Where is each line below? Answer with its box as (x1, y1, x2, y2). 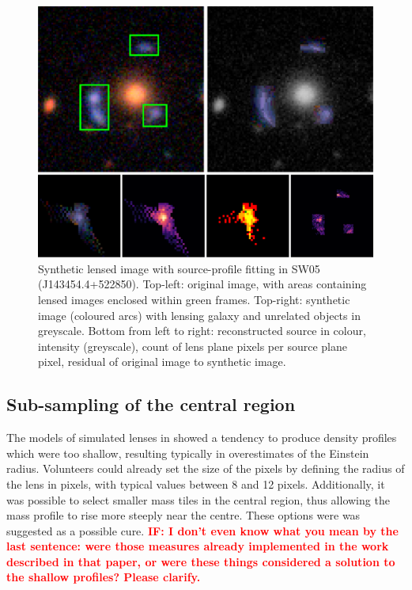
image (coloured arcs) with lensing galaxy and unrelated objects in (38, 306, 361, 323)
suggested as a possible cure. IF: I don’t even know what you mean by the (6, 522, 399, 539)
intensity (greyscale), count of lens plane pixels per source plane (38, 337, 347, 354)
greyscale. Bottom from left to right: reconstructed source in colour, (38, 322, 366, 339)
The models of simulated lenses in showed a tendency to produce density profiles (6, 429, 397, 446)
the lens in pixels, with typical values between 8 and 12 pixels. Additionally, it (6, 475, 385, 492)
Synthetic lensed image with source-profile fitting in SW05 (38, 260, 320, 276)
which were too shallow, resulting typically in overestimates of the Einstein (6, 444, 369, 461)
